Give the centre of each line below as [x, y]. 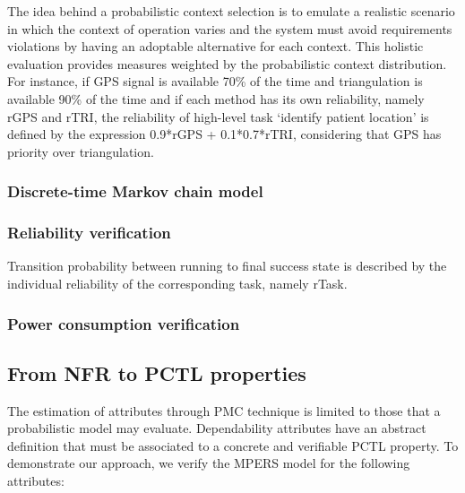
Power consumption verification [124, 323]
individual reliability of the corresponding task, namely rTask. [177, 283]
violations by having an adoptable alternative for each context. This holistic [215, 46]
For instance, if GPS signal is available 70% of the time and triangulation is [215, 81]
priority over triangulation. [81, 151]
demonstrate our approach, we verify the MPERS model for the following [209, 463]
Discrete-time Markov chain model [135, 191]
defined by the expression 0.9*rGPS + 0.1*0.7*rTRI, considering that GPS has [224, 134]
